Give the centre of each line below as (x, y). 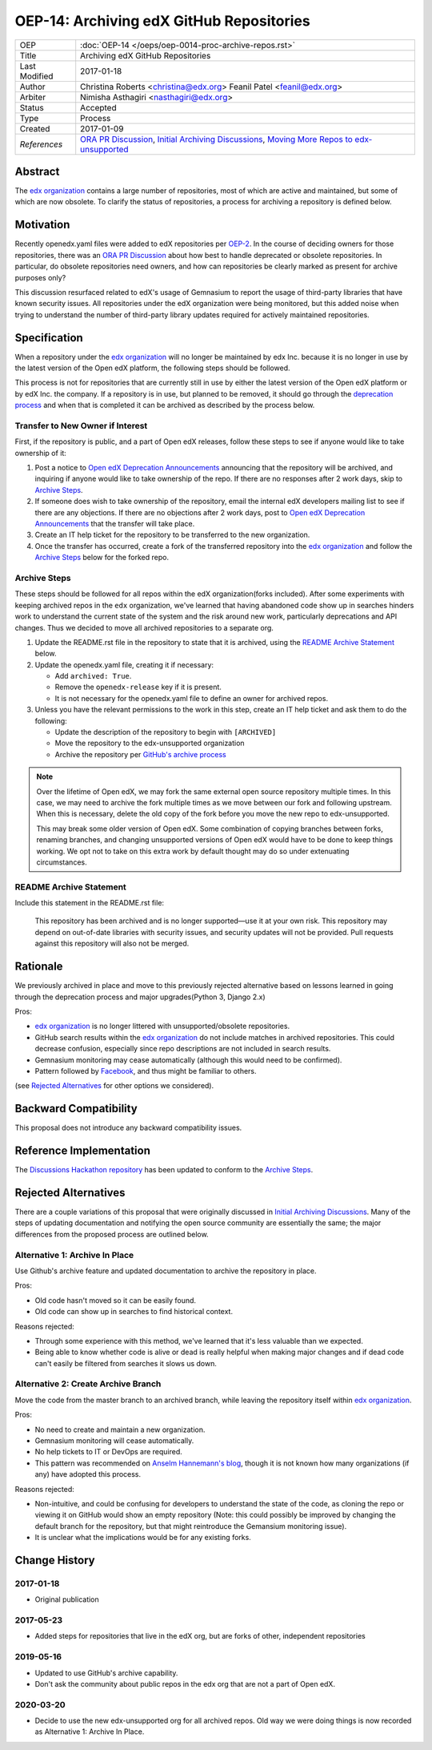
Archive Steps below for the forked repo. (102, 558)
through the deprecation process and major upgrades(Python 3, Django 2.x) (140, 997)
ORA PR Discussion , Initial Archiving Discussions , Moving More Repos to (217, 139)
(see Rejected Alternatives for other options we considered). (114, 1086)
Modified (36, 76)
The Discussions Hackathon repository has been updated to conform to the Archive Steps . (164, 1170)
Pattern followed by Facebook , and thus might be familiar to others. (146, 1071)
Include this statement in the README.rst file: (89, 903)
